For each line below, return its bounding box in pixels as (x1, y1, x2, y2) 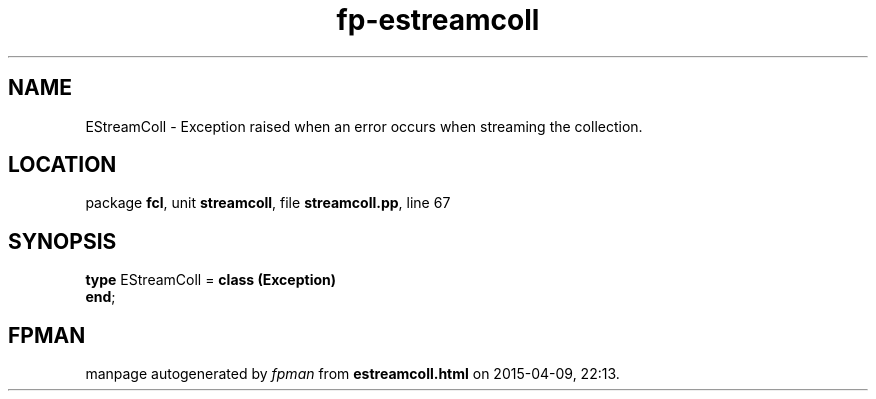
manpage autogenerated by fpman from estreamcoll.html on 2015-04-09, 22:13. (85, 365, 620, 383)
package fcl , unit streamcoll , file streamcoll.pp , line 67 (85, 194, 451, 212)
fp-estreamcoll (336, 3, 540, 37)
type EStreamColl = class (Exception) (85, 271, 337, 289)
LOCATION (8, 152, 117, 178)
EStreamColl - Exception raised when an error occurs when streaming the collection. (85, 117, 643, 135)
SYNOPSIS (8, 228, 117, 254)
